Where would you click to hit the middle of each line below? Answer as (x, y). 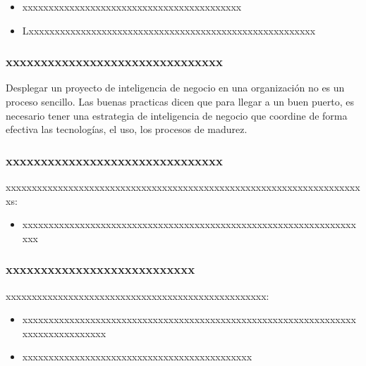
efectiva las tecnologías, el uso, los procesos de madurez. (127, 129)
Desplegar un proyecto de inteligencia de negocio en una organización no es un (175, 88)
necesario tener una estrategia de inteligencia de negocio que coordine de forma (177, 115)
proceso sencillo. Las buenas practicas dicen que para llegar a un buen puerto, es (180, 101)
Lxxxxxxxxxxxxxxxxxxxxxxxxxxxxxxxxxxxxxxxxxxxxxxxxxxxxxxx (169, 30)
